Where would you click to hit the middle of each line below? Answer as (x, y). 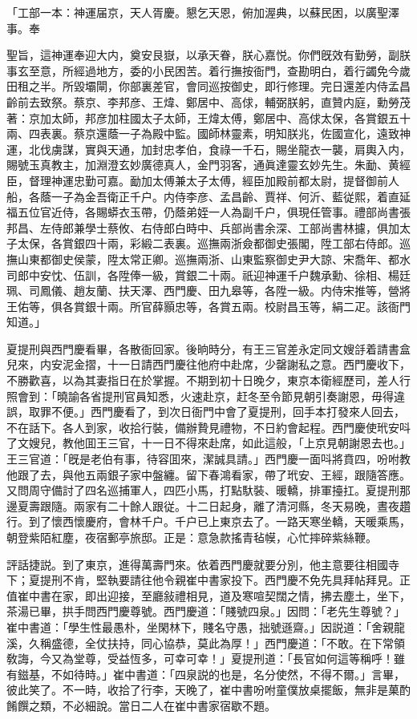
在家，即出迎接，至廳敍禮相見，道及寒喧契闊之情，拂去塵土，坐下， (231, 595)
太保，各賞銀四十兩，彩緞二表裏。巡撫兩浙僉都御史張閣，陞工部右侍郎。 (208, 243)
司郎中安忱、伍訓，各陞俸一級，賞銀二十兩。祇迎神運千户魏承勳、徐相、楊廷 (208, 275)
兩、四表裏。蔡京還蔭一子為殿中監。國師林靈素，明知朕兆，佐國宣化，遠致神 (208, 133)
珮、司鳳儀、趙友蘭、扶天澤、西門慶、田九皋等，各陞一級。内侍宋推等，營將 (208, 291)
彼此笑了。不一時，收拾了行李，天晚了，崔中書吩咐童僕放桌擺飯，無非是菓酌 (208, 690)
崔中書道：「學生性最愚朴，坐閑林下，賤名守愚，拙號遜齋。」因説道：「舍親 (200, 626)
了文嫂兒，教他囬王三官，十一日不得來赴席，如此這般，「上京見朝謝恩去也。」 (208, 443)
